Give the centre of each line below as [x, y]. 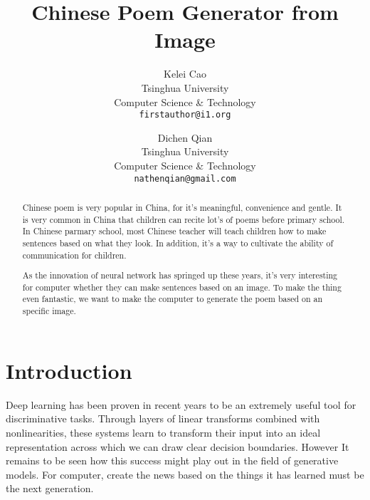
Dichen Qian [185, 137]
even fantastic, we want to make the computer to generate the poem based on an [173, 299]
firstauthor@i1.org [185, 115]
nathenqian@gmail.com [185, 178]
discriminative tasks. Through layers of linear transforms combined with [163, 418]
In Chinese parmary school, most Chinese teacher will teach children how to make [174, 231]
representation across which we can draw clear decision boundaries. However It [178, 446]
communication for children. [74, 255]
